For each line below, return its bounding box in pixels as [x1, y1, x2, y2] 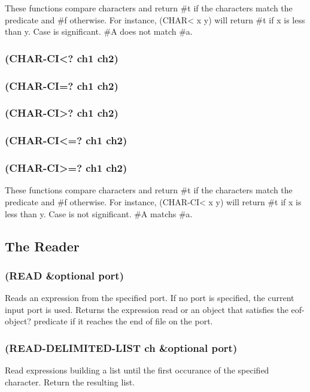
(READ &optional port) [5, 268, 124, 282]
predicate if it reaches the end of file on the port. [34, 315, 213, 327]
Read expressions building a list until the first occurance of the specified [5, 364, 269, 376]
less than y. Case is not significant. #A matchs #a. [5, 207, 193, 220]
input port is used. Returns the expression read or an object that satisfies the [5, 303, 288, 315]
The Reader [5, 236, 80, 255]
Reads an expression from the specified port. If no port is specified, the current [5, 291, 294, 304]
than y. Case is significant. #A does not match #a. [5, 25, 193, 38]
